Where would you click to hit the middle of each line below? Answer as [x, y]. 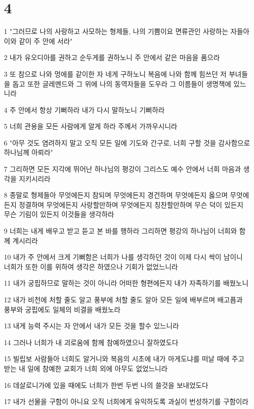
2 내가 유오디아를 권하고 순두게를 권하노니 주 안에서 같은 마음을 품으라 [112, 57]
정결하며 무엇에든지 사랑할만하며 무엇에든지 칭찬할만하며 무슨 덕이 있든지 [131, 204]
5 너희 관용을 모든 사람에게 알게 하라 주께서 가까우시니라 [91, 126]
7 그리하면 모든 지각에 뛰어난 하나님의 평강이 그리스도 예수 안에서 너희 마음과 [123, 169]
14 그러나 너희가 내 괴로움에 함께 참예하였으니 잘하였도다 [91, 342]
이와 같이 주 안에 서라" [38, 41]
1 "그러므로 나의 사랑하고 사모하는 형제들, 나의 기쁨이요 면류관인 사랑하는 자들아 [127, 31]
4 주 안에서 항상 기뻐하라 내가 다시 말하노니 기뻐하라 [84, 109]
